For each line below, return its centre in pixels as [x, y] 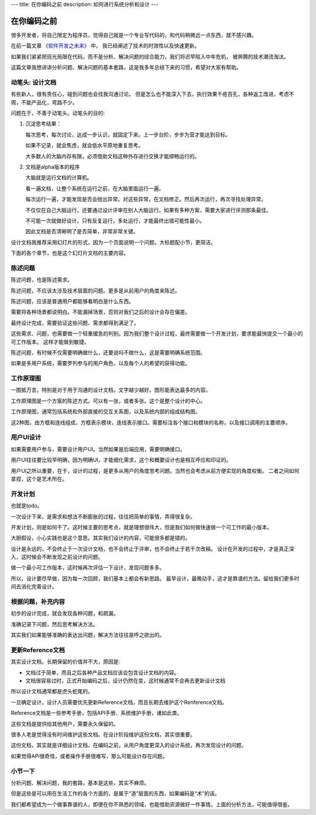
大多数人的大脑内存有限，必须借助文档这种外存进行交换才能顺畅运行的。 [113, 156]
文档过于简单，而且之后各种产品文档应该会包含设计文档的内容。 [102, 672]
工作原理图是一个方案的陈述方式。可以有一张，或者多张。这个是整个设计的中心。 [108, 401]
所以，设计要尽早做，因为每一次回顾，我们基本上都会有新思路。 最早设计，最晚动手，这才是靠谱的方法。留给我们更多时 [155, 578]
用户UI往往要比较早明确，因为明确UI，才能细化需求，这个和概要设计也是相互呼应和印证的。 [121, 460]
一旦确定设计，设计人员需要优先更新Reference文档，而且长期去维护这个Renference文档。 [119, 702]
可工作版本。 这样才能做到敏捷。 [50, 342]
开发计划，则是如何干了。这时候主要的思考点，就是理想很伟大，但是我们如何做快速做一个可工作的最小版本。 [141, 527]
